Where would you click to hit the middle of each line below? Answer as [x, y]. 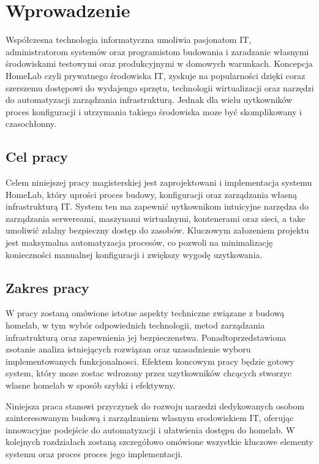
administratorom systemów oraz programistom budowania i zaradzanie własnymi [157, 51]
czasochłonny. [31, 124]
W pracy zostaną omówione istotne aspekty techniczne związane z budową [145, 313]
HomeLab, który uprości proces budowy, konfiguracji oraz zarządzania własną [151, 194]
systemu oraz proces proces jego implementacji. [94, 453]
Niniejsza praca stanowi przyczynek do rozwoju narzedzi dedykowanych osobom [155, 405]
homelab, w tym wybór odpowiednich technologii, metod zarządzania [135, 325]
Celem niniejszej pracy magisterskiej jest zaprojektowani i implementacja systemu [159, 182]
